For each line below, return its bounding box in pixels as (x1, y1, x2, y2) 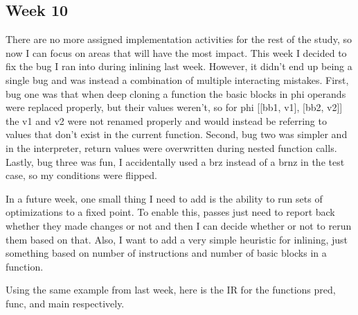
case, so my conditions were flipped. (6, 168, 157, 182)
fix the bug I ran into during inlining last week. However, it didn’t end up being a (6, 59, 352, 74)
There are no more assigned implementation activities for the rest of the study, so (6, 32, 352, 46)
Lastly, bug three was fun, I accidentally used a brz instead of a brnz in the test (6, 154, 345, 169)
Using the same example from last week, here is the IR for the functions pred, (6, 282, 336, 297)
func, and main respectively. (6, 296, 125, 310)
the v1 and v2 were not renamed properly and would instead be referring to (6, 113, 327, 128)
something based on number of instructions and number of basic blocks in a (6, 246, 327, 260)
